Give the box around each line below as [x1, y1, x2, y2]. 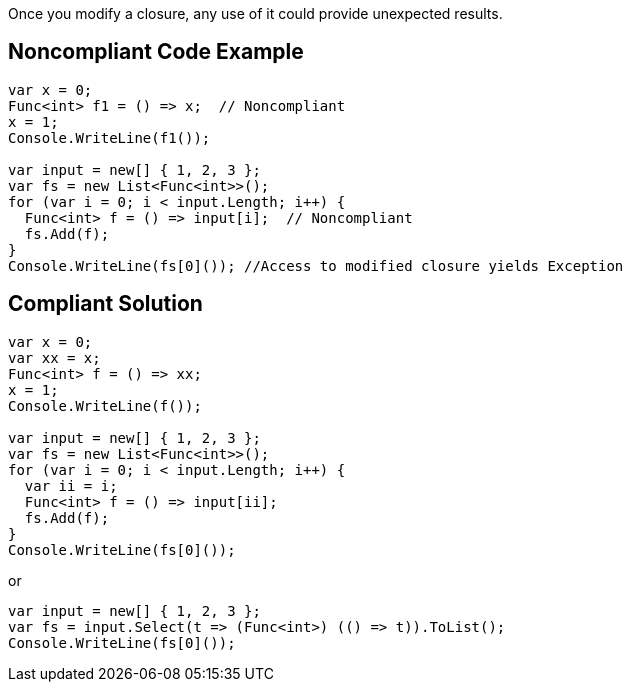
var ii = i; [24, 477, 118, 494]
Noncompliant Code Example [8, 39, 304, 65]
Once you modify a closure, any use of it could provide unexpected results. [8, 5, 503, 22]
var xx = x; [8, 349, 101, 366]
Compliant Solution [8, 291, 203, 317]
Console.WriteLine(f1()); [8, 129, 211, 146]
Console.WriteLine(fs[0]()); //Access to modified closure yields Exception [8, 257, 624, 274]
